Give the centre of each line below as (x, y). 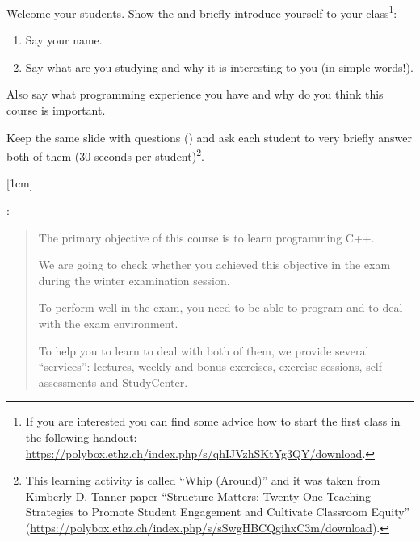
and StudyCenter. (144, 382)
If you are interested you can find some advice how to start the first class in (213, 421)
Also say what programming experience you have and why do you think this (195, 94)
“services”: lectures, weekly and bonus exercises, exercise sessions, (200, 366)
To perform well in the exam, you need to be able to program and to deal (220, 307)
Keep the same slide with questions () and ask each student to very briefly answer (209, 137)
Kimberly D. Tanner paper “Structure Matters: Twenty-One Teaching (198, 496)
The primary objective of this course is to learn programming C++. (206, 237)
